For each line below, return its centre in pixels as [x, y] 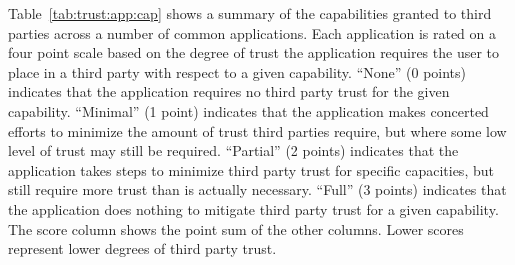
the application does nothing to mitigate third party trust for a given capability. [253, 208]
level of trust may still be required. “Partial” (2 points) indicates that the [233, 150]
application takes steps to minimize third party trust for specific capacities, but [251, 169]
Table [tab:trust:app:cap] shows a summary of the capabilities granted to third [250, 13]
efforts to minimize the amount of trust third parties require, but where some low [257, 130]
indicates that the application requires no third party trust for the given [229, 91]
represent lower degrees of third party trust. [142, 248]
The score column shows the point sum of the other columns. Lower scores [236, 228]
